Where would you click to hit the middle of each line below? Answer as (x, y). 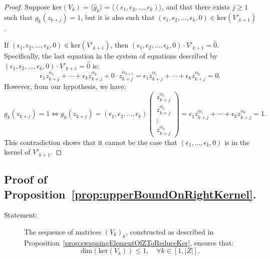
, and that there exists (196, 6)
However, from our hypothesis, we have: (65, 86)
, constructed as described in (170, 232)
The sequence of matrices (63, 232)
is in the (237, 142)
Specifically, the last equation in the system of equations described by (111, 56)
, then (119, 45)
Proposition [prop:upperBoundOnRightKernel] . (130, 194)
